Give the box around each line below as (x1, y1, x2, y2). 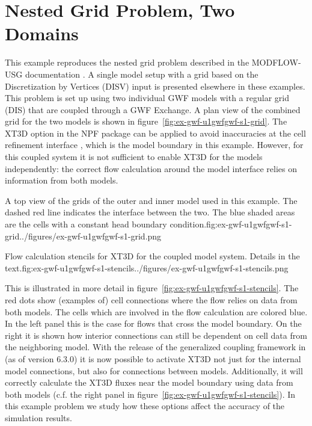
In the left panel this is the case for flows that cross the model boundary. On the (5, 317, 302, 330)
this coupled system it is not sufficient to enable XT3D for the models (5, 150, 263, 163)
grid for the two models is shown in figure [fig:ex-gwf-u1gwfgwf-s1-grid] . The (5, 115, 287, 128)
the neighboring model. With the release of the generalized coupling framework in (5, 341, 306, 353)
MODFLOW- (251, 56, 301, 69)
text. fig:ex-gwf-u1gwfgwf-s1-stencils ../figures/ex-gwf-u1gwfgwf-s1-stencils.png (5, 261, 289, 274)
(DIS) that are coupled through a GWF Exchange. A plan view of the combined (5, 103, 301, 116)
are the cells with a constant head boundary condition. (5, 218, 207, 230)
